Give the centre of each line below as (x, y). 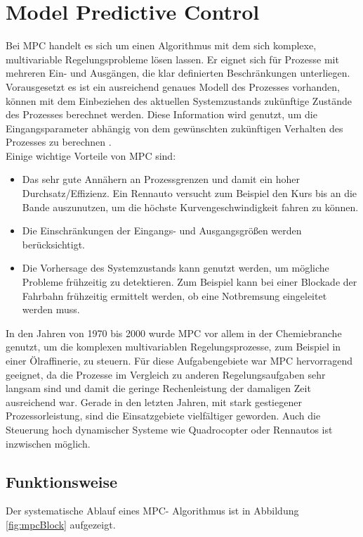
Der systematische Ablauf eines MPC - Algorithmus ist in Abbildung (152, 511)
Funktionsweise (62, 481)
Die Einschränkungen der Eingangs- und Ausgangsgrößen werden (162, 230)
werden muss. (51, 309)
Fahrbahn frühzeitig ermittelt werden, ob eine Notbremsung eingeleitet (174, 295)
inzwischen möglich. (48, 443)
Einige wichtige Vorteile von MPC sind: (91, 155)
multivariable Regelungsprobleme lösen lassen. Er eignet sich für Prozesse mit (172, 59)
